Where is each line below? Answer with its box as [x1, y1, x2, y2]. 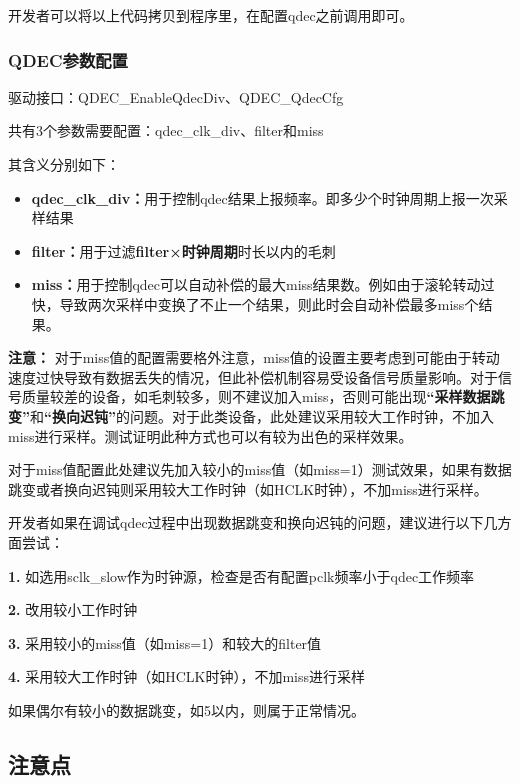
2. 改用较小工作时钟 [8, 599, 138, 620]
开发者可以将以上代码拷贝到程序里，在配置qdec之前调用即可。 [8, 5, 414, 25]
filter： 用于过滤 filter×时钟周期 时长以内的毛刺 [31, 240, 336, 261]
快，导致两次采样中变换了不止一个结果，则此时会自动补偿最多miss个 [31, 293, 479, 314]
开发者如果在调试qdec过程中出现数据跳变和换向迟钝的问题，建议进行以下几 [8, 512, 498, 533]
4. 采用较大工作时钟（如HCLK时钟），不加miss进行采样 [8, 666, 366, 687]
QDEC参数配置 [8, 47, 128, 72]
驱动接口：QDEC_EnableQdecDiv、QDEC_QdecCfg [8, 86, 344, 107]
